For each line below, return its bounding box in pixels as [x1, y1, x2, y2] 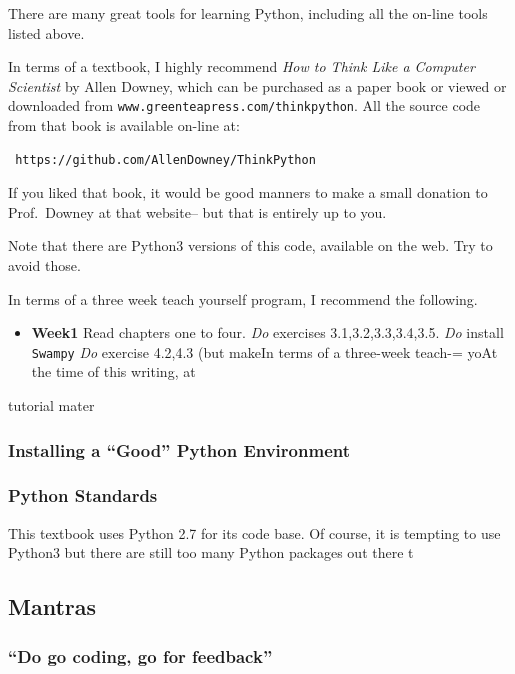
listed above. [8, 22, 85, 43]
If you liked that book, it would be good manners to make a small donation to [8, 182, 488, 203]
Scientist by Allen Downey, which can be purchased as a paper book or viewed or [8, 75, 507, 96]
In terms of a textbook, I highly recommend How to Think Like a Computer [8, 56, 475, 77]
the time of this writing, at [31, 361, 196, 382]
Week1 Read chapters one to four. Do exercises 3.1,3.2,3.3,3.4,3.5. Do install [31, 322, 504, 343]
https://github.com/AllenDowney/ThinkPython [15, 152, 316, 167]
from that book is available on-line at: [8, 115, 240, 136]
